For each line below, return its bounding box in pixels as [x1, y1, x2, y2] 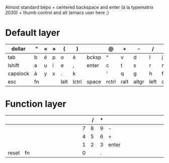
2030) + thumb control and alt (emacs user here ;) [5, 10, 110, 16]
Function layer [5, 98, 66, 110]
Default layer [5, 27, 60, 39]
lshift [8, 62, 20, 69]
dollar [11, 45, 26, 52]
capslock [8, 70, 29, 77]
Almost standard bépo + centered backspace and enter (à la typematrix [5, 5, 154, 10]
